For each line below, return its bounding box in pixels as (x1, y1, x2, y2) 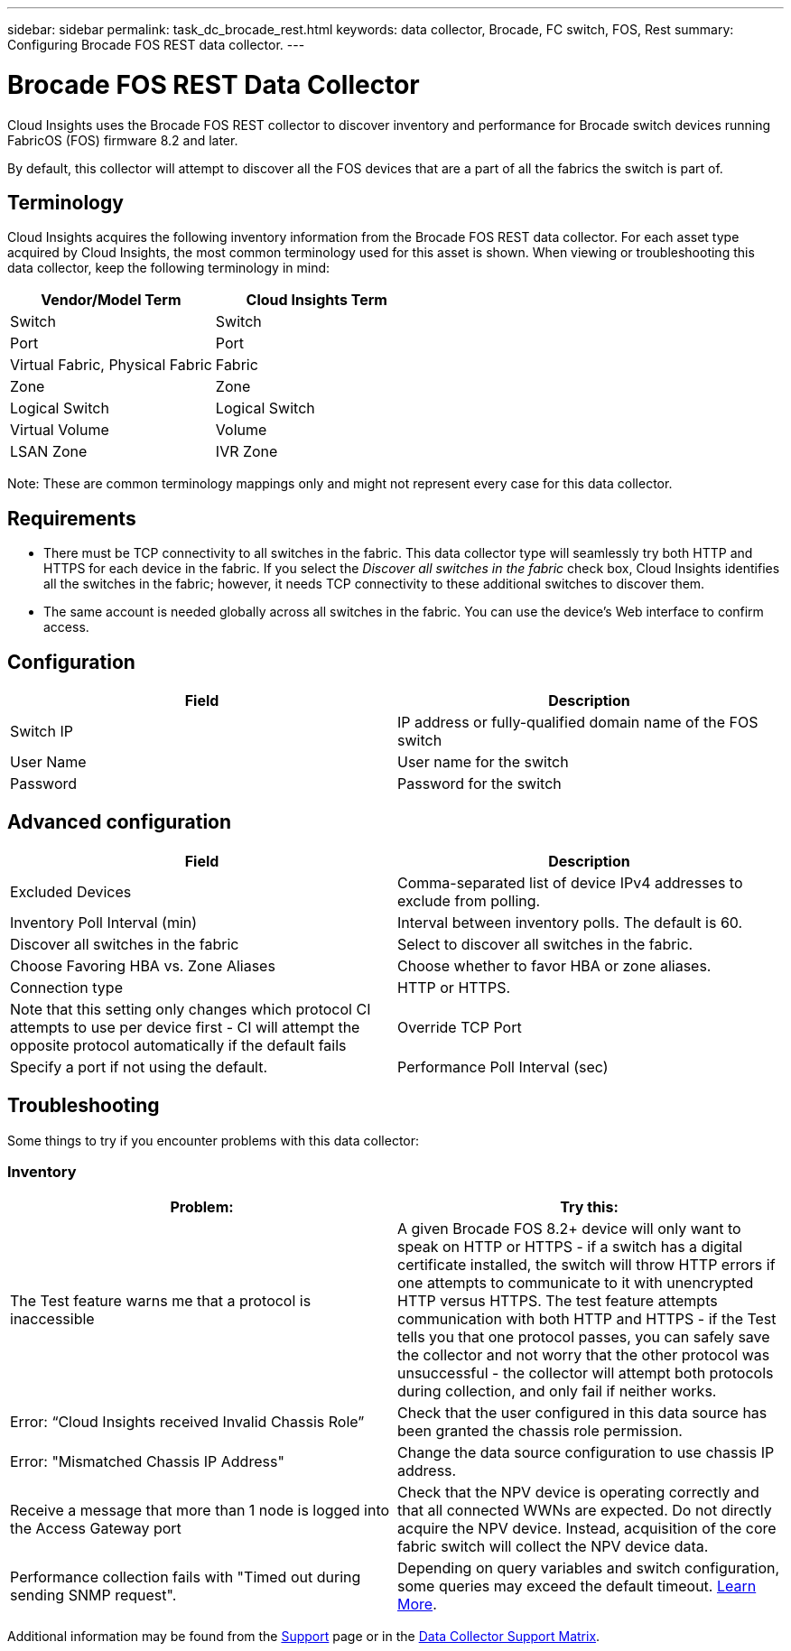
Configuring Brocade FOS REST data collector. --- (7, 37, 305, 52)
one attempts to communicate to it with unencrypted (397, 1274, 754, 1293)
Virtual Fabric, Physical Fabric (10, 356, 212, 375)
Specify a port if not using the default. (10, 1057, 268, 1076)
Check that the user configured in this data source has (397, 1404, 768, 1423)
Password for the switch (397, 774, 562, 793)
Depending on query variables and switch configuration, (397, 1559, 780, 1578)
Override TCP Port (397, 1017, 522, 1036)
